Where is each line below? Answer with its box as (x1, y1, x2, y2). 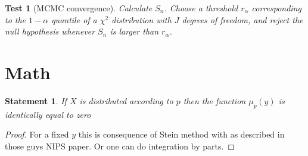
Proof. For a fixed (5, 128, 69, 141)
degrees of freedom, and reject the (182, 13, 303, 26)
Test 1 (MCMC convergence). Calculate (5, 2, 153, 14)
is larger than (110, 25, 159, 38)
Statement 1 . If (5, 94, 67, 107)
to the (5, 13, 26, 26)
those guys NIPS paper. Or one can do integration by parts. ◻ (5, 139, 235, 152)
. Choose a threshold (164, 2, 238, 14)
